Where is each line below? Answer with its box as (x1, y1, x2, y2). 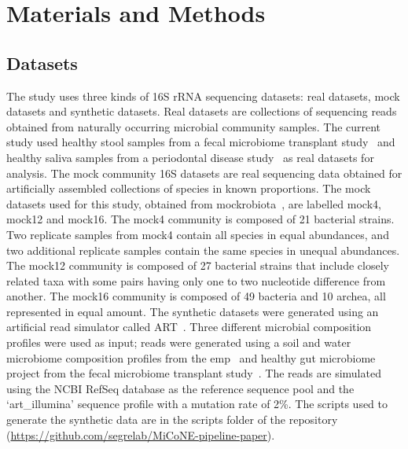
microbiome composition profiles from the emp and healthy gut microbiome (6, 349, 376, 366)
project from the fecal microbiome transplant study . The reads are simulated (6, 365, 381, 381)
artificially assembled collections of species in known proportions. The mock (6, 180, 371, 197)
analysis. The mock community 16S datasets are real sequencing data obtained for (6, 164, 402, 181)
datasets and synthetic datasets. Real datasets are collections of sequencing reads (6, 103, 397, 120)
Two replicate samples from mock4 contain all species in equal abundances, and (6, 226, 389, 242)
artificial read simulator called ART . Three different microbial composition (6, 318, 372, 335)
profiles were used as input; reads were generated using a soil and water (6, 334, 351, 351)
